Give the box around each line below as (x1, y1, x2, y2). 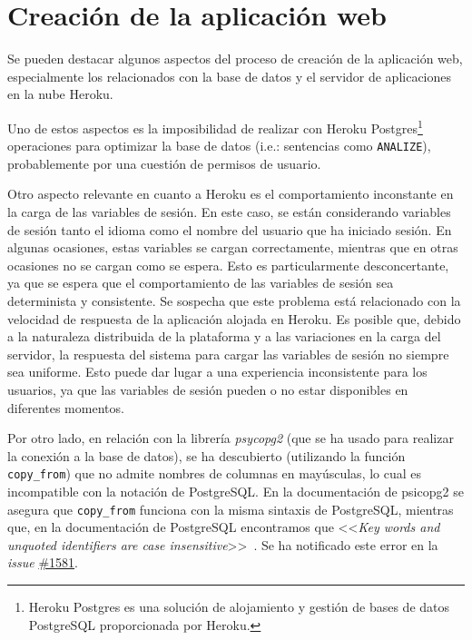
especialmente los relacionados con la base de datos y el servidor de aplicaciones (7, 66, 452, 85)
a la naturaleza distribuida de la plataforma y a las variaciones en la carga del (7, 327, 441, 346)
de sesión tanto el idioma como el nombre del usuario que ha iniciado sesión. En (7, 220, 452, 239)
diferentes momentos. (7, 398, 124, 417)
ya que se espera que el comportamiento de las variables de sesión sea (7, 273, 394, 292)
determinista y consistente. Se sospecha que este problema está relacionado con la (7, 290, 461, 310)
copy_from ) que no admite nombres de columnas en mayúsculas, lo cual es (7, 464, 422, 483)
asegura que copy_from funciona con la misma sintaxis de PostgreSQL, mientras (7, 499, 454, 518)
